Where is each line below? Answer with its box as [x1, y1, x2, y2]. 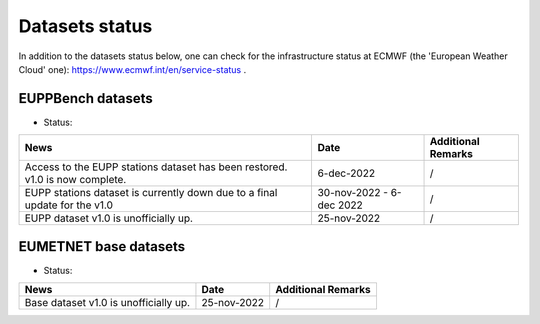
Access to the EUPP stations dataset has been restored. [24, 160, 288, 174]
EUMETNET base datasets [18, 238, 186, 255]
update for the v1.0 [24, 198, 114, 212]
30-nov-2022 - [317, 186, 389, 200]
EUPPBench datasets [18, 90, 154, 107]
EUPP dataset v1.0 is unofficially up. [24, 211, 194, 225]
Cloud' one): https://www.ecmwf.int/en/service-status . [18, 63, 247, 75]
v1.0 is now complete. [24, 173, 127, 187]
